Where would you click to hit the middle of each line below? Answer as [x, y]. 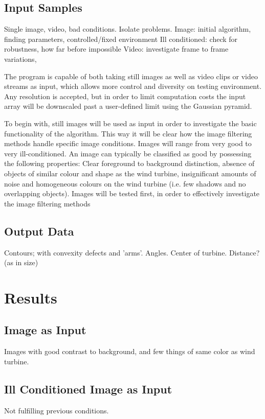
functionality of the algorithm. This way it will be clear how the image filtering [128, 133]
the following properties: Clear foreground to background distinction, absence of [129, 163]
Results [31, 297]
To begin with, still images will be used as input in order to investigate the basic [130, 123]
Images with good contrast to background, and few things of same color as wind [130, 351]
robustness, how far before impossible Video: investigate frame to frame [116, 49]
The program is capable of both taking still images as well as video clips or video [131, 76]
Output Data [39, 231]
